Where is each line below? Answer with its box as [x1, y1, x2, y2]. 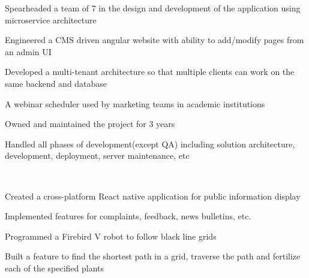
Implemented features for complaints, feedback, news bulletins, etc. [5, 210, 251, 222]
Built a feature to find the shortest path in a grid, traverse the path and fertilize [5, 250, 301, 262]
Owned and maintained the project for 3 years [5, 117, 175, 130]
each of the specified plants [5, 261, 104, 274]
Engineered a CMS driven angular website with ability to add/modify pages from [5, 34, 304, 46]
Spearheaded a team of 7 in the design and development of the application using [5, 2, 301, 14]
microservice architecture [5, 13, 97, 26]
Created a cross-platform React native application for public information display [5, 189, 301, 202]
